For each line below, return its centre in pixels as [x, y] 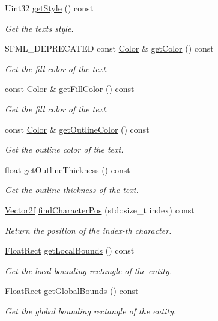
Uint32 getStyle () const [49, 8]
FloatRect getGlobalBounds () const [72, 291]
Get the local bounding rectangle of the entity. [88, 270]
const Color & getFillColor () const [70, 89]
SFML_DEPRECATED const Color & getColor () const [109, 48]
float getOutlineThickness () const [68, 169]
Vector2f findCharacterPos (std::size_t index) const [100, 209]
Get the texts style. [39, 28]
